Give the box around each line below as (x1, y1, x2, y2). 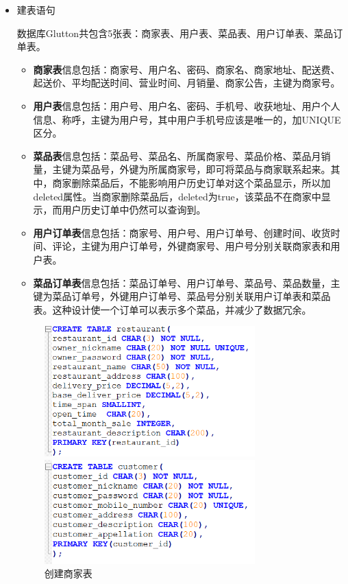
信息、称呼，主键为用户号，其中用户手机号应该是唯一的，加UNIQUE (33, 112, 341, 126)
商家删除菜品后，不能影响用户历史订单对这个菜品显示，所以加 (52, 175, 331, 189)
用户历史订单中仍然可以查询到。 (62, 202, 206, 217)
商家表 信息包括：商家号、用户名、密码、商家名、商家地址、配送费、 (33, 62, 340, 76)
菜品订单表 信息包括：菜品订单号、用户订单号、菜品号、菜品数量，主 (33, 275, 340, 290)
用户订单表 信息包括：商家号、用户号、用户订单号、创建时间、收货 (33, 225, 331, 240)
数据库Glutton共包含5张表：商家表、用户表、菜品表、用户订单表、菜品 (16, 25, 334, 40)
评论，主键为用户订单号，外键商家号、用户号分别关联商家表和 (52, 239, 331, 253)
